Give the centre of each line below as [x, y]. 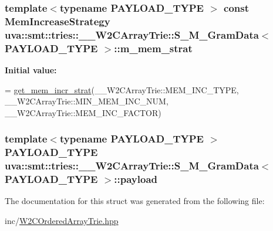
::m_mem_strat [153, 48]
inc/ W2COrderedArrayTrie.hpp [62, 220]
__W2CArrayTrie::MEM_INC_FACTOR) [83, 112]
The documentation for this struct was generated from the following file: [135, 201]
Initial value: [31, 69]
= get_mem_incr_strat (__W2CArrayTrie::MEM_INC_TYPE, [122, 89]
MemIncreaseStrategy [58, 21]
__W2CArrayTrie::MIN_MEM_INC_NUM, [87, 101]
